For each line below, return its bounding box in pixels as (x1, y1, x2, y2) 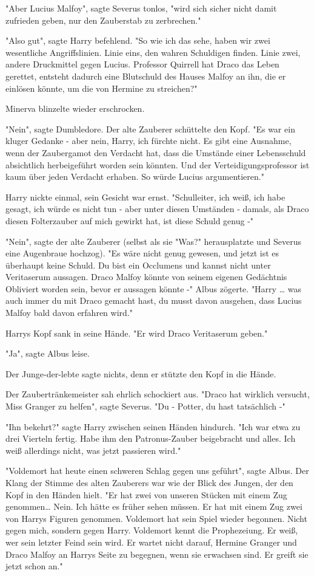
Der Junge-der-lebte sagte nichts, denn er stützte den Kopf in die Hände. (5, 367, 276, 380)
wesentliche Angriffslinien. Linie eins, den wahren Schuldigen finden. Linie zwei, (5, 46, 301, 58)
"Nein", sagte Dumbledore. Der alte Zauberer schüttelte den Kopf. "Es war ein (5, 122, 295, 135)
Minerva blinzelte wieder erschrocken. (5, 102, 145, 115)
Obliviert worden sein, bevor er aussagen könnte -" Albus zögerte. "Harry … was (5, 282, 301, 295)
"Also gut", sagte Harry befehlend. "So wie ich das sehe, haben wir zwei (5, 34, 270, 47)
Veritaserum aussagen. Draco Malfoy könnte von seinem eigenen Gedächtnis (5, 270, 287, 283)
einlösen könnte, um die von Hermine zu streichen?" (5, 81, 198, 94)
